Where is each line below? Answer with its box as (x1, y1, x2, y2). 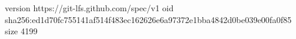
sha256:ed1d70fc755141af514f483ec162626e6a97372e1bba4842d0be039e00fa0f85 (5, 13, 292, 25)
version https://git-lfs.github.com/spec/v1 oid (5, 2, 174, 14)
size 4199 (5, 25, 38, 37)
